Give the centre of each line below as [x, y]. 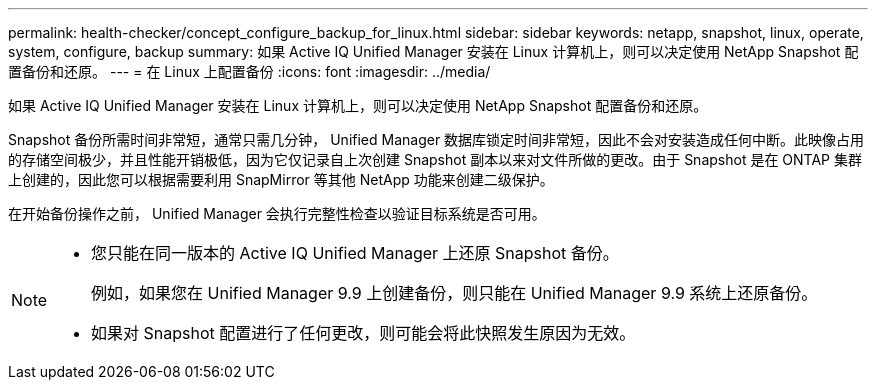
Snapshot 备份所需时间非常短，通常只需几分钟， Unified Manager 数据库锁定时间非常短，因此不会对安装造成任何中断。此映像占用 [436, 139]
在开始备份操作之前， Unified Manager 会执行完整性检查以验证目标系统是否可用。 [277, 213]
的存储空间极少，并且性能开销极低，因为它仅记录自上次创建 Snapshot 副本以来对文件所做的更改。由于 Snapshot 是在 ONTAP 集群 [435, 159]
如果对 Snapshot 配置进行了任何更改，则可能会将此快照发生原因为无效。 [363, 333]
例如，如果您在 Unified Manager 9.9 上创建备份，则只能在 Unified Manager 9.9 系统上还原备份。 [454, 293]
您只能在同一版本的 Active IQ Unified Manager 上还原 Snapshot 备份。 [355, 253]
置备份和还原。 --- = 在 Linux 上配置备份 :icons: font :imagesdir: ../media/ [249, 71]
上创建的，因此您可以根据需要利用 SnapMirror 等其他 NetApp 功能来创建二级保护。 [281, 179]
